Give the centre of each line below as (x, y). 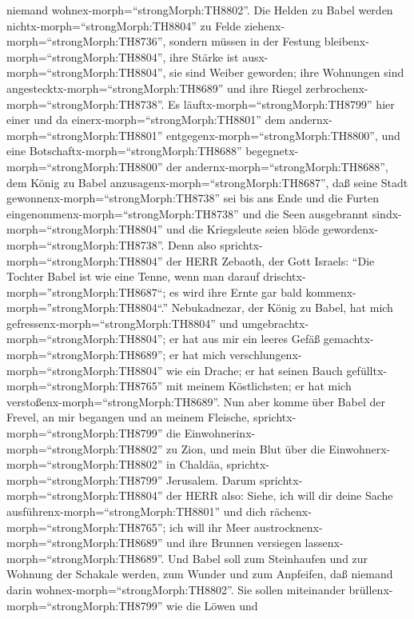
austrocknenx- (288, 527)
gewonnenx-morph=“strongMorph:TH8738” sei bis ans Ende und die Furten (193, 198)
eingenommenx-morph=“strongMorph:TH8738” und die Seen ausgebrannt (188, 213)
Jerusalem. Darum (211, 479)
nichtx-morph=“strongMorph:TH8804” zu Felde (124, 25)
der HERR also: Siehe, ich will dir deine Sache (280, 495)
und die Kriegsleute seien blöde (243, 229)
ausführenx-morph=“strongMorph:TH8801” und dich (137, 511)
